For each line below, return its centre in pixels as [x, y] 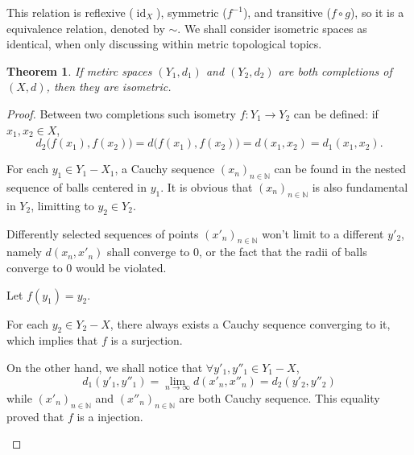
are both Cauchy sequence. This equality [279, 397]
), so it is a [377, 12]
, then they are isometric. [109, 87]
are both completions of [335, 70]
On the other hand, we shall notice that [105, 367]
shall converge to [148, 252]
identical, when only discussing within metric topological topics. [164, 44]
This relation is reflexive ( [70, 12]
